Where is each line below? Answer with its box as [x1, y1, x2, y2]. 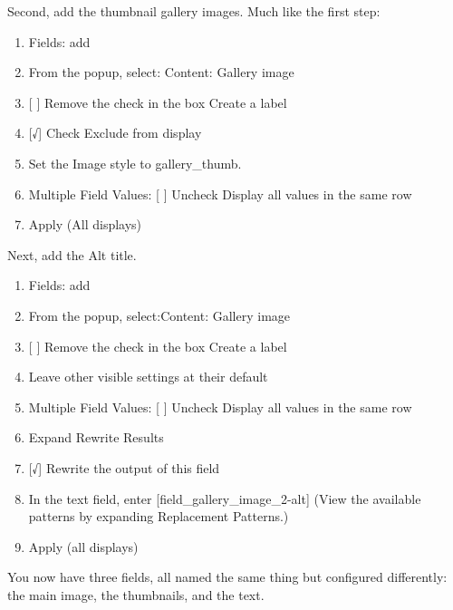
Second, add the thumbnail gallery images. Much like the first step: [7, 2, 381, 20]
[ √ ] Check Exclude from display [28, 123, 202, 142]
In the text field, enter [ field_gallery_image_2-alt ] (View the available [28, 489, 421, 508]
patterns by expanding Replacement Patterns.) [28, 507, 289, 526]
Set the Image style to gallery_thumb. [28, 153, 242, 172]
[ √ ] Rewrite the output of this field [28, 458, 220, 477]
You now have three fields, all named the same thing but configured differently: [7, 567, 448, 586]
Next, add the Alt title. [7, 245, 137, 264]
